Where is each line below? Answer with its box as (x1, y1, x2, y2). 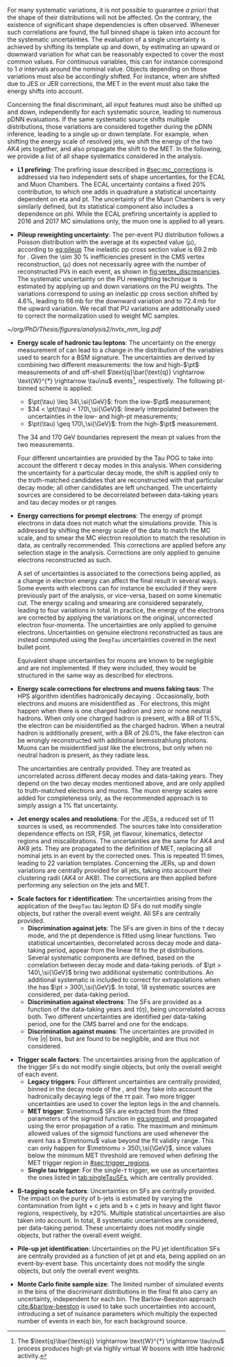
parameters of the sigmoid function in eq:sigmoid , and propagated (27, 1114, 218, 1123)
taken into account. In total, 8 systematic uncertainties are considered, (17, 1216, 219, 1224)
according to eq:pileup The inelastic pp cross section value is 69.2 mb (17, 246, 217, 253)
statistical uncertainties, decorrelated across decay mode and (27, 938, 205, 946)
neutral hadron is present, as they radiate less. (17, 751, 150, 759)
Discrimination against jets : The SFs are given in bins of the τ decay (27, 924, 225, 932)
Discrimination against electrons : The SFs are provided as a (27, 997, 202, 1005)
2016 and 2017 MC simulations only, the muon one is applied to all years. (17, 217, 225, 225)
